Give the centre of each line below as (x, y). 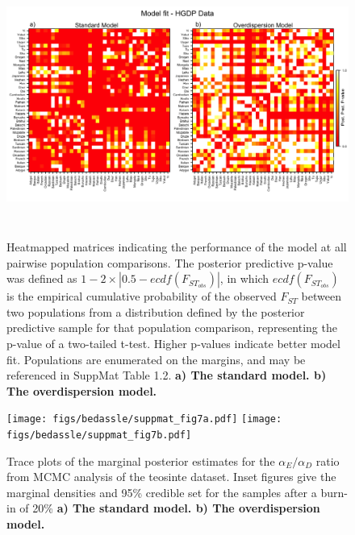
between (321, 296)
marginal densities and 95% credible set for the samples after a (162, 492)
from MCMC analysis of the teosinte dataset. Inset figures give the (171, 477)
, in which (244, 278)
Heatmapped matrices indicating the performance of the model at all (177, 246)
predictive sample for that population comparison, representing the (172, 328)
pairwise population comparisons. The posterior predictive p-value (170, 262)
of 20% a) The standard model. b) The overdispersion (170, 508)
